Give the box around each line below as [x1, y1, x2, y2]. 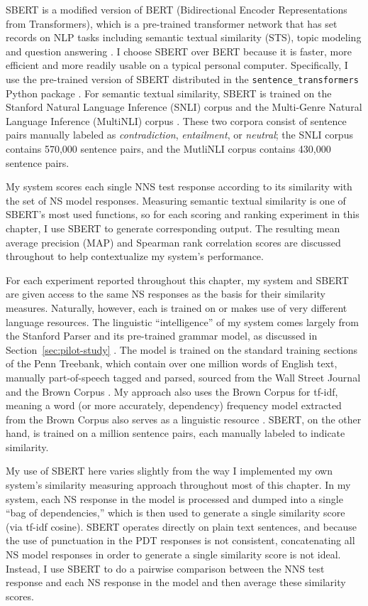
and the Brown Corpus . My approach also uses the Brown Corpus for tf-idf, [6, 384, 338, 399]
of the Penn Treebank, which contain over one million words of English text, [6, 356, 338, 371]
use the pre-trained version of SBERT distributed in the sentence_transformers [6, 71, 359, 86]
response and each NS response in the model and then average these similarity [6, 575, 346, 590]
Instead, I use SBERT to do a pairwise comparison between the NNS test [6, 561, 325, 575]
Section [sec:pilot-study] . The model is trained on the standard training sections [6, 342, 358, 357]
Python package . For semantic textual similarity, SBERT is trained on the [6, 85, 332, 100]
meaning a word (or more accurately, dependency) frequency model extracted [6, 398, 342, 413]
